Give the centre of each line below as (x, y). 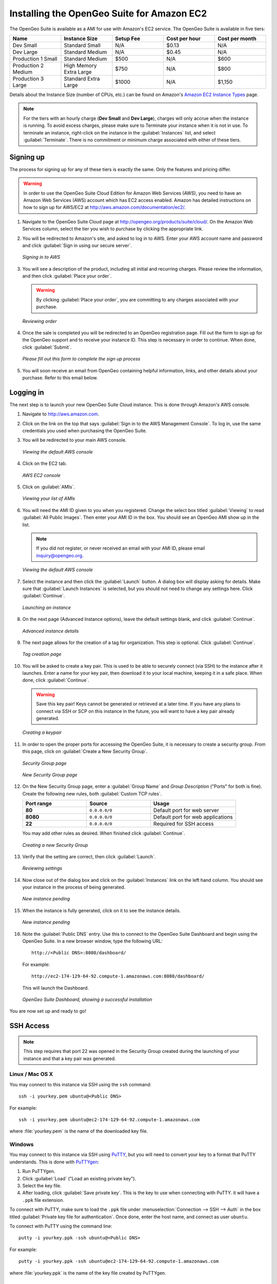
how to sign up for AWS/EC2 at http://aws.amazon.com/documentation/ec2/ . (104, 207)
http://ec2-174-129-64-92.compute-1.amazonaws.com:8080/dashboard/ (118, 976)
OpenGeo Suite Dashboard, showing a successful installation (87, 999)
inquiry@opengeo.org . (60, 555)
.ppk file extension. (43, 1200)
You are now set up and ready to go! (48, 1011)
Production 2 (28, 65)
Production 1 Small (35, 59)
